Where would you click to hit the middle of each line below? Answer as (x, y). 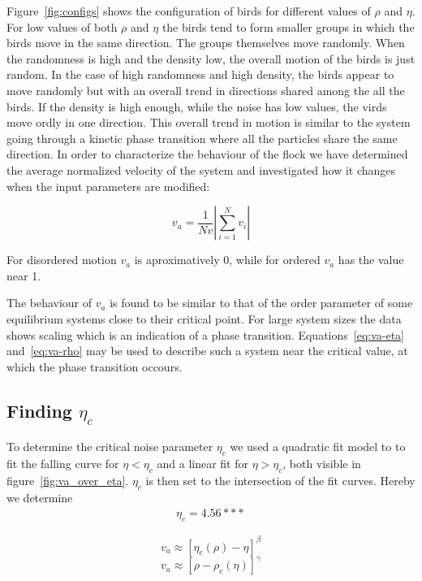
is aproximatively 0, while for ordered (227, 260)
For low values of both (62, 26)
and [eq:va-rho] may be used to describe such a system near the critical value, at (207, 351)
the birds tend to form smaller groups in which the (288, 26)
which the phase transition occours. (95, 366)
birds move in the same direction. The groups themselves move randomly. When (206, 43)
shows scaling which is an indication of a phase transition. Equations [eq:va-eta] (206, 334)
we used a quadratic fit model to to (318, 447)
